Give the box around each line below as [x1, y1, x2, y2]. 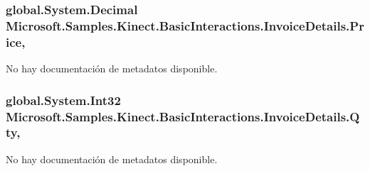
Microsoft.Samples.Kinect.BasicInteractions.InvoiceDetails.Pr [6, 16, 364, 34]
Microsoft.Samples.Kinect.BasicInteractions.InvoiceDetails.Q [6, 107, 360, 125]
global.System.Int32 [6, 91, 121, 109]
